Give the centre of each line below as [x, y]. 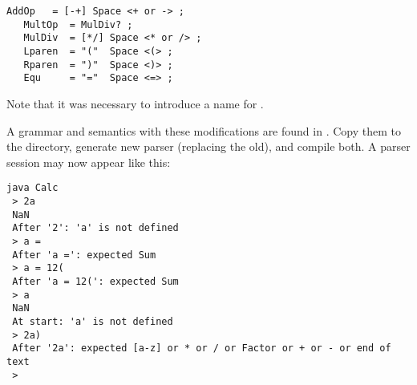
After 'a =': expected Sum [84, 255]
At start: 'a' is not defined [93, 321]
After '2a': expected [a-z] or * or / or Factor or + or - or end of [202, 349]
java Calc [32, 188]
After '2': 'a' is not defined [95, 228]
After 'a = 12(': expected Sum [95, 281]
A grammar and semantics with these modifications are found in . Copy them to [204, 130]
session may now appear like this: [89, 162]
